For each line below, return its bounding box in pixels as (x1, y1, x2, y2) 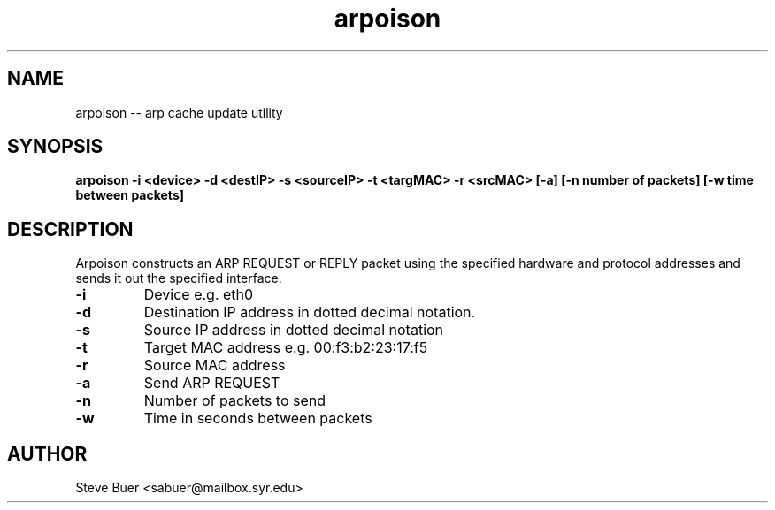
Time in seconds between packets (143, 409, 372, 428)
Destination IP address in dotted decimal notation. (143, 303, 476, 322)
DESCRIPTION (7, 217, 134, 240)
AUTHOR (7, 442, 88, 465)
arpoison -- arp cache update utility (75, 104, 283, 120)
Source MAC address (143, 356, 286, 375)
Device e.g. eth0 (143, 285, 254, 304)
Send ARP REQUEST (143, 374, 280, 392)
